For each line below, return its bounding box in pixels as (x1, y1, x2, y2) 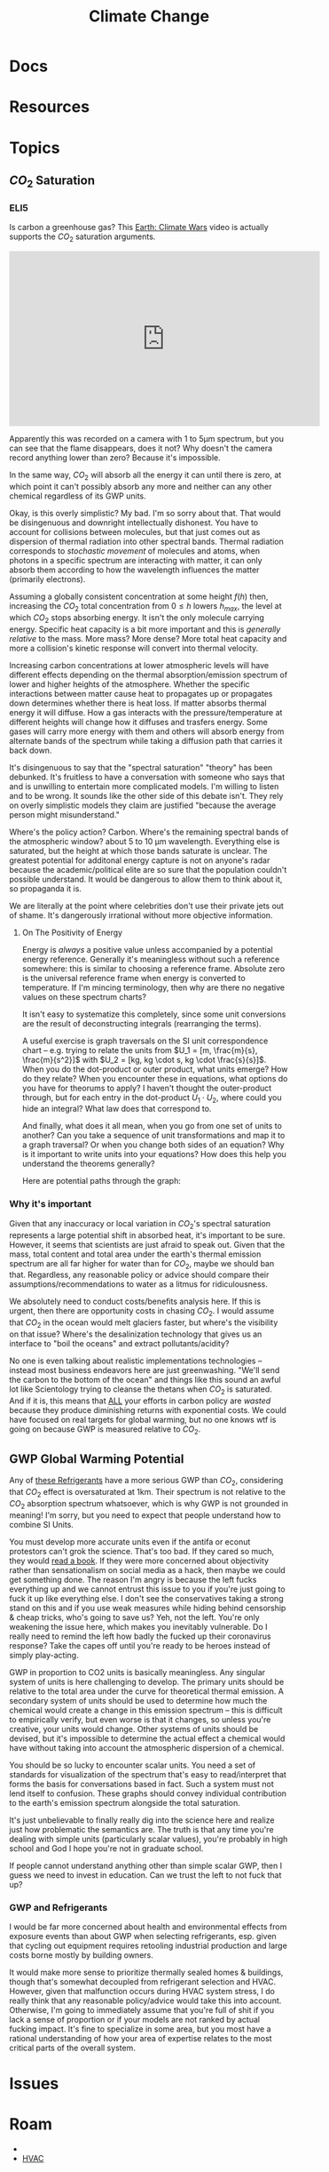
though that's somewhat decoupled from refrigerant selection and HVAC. (9, 1976, 277, 1987)
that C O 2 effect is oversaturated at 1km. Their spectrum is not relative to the (9, 1487, 286, 1499)
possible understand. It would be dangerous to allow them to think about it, (9, 874, 283, 884)
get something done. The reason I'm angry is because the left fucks (9, 1574, 257, 1585)
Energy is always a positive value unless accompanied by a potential (21, 944, 273, 954)
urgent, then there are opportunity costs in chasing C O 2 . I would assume (9, 1306, 275, 1319)
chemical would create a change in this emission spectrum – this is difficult (9, 1705, 283, 1715)
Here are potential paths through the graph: (21, 1176, 182, 1186)
